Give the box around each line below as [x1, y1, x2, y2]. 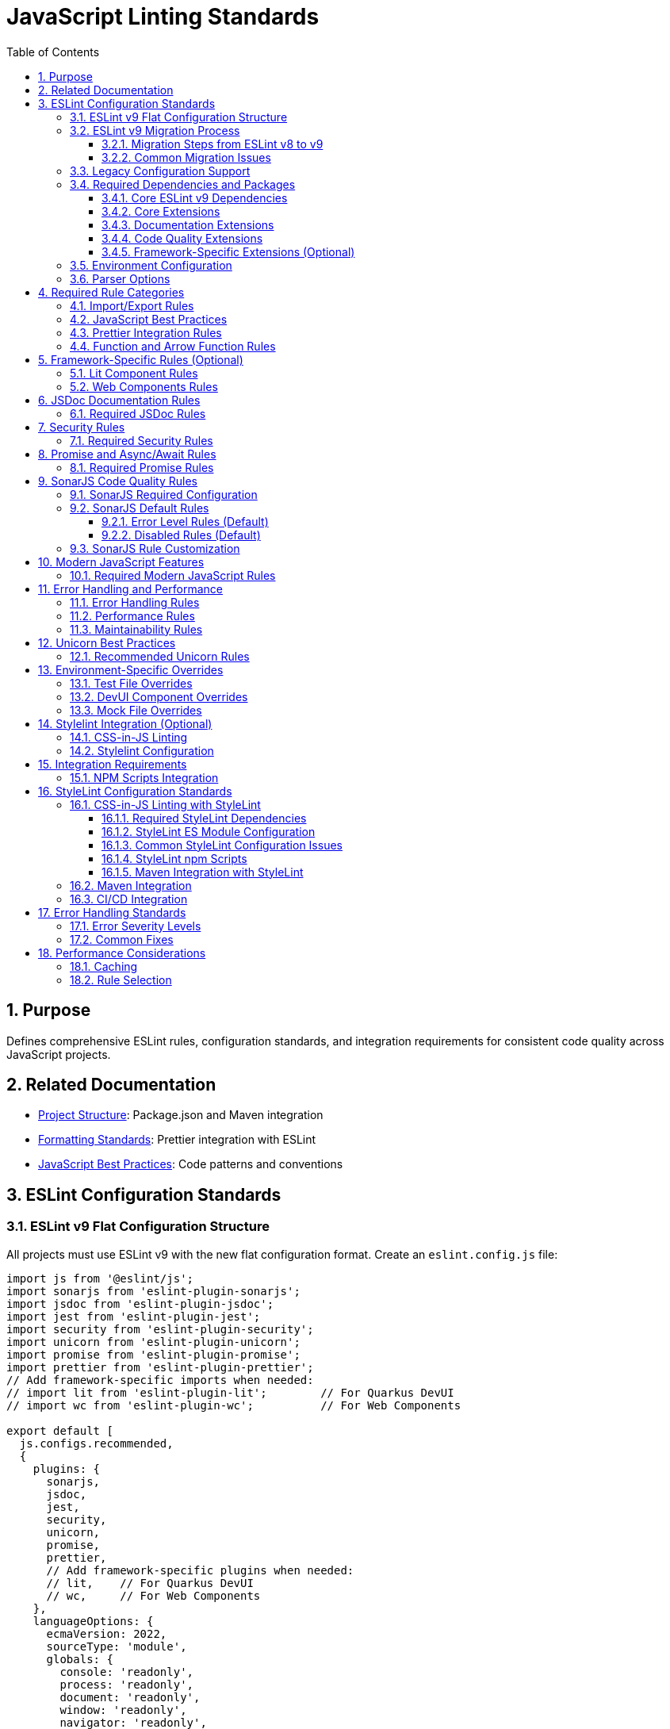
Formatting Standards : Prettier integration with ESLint [38, 1133, 316, 1147]
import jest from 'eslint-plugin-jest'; [6, 1309, 261, 1323]
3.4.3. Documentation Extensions [101, 217, 274, 232]
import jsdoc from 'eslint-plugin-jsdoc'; [6, 1297, 274, 1310]
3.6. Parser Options [70, 271, 170, 286]
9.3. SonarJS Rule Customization [70, 541, 240, 555]
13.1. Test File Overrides [70, 676, 193, 690]
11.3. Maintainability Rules [70, 622, 203, 636]
